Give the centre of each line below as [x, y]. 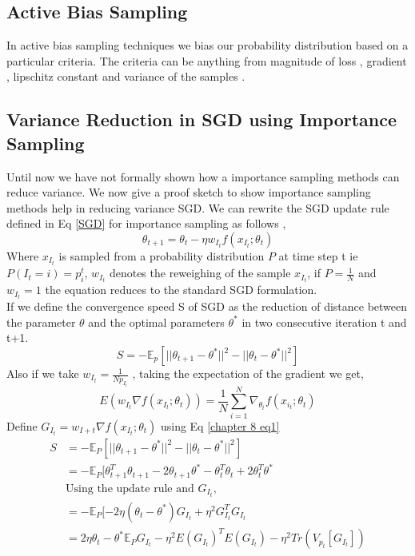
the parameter [41, 322]
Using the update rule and [130, 488]
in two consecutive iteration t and [324, 322]
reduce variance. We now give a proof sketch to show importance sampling [189, 192]
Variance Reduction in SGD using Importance [202, 119]
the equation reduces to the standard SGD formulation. [181, 290]
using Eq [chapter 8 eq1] [220, 425]
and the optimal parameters [156, 322]
